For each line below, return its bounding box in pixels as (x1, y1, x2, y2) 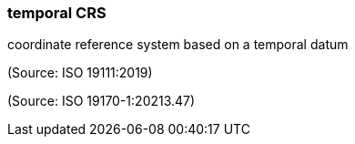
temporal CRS (7, 4, 106, 22)
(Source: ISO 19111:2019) (7, 65, 153, 81)
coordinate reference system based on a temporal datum (7, 36, 349, 53)
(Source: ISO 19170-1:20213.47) (7, 93, 196, 109)
